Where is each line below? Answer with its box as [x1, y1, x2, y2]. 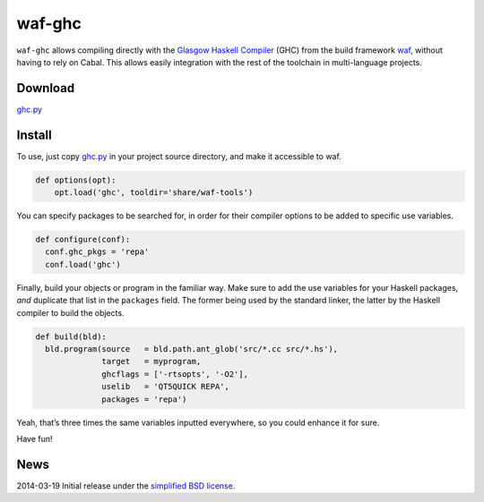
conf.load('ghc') [45, 260, 121, 269]
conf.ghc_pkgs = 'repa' [45, 247, 150, 257]
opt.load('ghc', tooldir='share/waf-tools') [54, 188, 254, 198]
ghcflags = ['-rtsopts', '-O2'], [101, 369, 248, 379]
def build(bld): [35, 331, 108, 342]
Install [16, 127, 53, 142]
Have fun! [16, 433, 53, 444]
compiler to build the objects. [16, 307, 125, 318]
